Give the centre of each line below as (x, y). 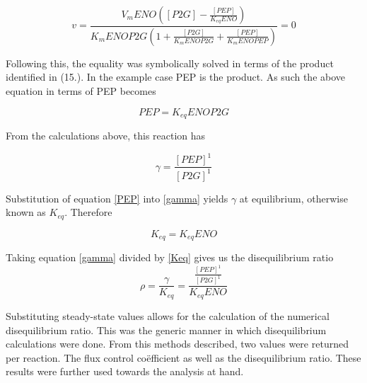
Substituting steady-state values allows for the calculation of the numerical (168, 315)
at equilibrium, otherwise (293, 198)
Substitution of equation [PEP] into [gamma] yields (117, 198)
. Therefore (88, 212)
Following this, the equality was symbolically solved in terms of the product (170, 63)
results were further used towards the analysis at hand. (125, 371)
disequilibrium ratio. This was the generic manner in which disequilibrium (166, 330)
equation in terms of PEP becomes (81, 91)
